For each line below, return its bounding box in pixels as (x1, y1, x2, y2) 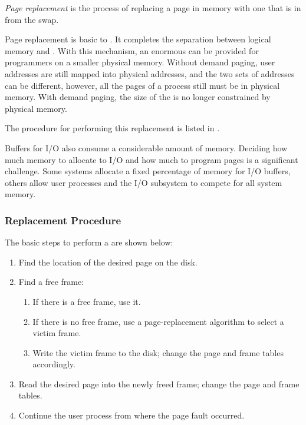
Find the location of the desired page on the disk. (18, 255, 198, 268)
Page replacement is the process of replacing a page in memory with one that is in (5, 2, 301, 14)
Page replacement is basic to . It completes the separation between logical (5, 33, 271, 45)
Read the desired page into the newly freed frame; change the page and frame (18, 377, 300, 390)
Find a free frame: (18, 275, 84, 288)
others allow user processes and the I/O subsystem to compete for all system (5, 176, 282, 188)
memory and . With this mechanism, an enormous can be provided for (5, 44, 259, 57)
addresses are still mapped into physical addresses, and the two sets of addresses (5, 67, 295, 79)
